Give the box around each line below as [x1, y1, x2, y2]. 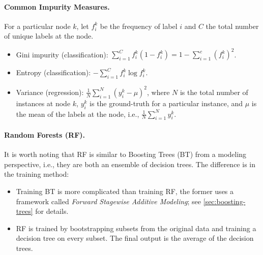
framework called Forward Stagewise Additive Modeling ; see [16, 196, 201, 206]
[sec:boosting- [203, 196, 246, 206]
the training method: [4, 169, 69, 179]
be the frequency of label [100, 20, 178, 31]
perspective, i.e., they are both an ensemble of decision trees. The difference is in [4, 158, 255, 169]
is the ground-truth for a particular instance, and [90, 98, 243, 108]
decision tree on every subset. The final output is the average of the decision [16, 233, 254, 243]
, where [147, 86, 170, 97]
